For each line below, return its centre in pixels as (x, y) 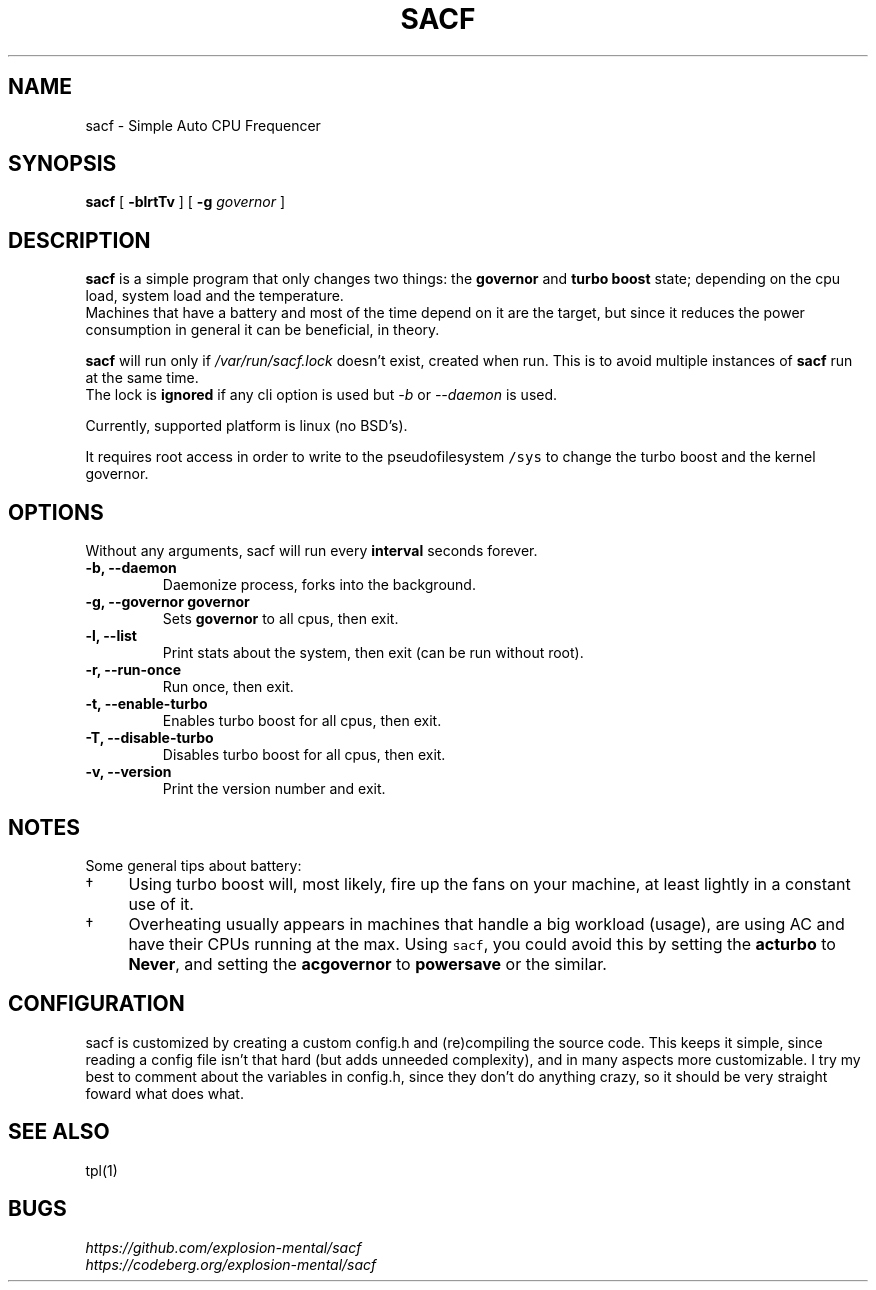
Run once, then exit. (228, 687)
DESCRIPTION (79, 240)
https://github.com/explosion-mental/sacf (223, 1247)
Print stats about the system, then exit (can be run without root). (373, 653)
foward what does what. (164, 1093)
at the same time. (142, 378)
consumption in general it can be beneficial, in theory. (262, 330)
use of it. (161, 903)
